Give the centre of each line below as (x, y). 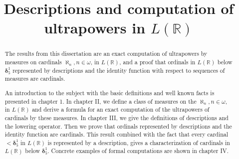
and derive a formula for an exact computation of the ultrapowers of (121, 109)
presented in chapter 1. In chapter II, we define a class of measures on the (101, 101)
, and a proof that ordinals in (157, 62)
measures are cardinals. (35, 79)
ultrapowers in (95, 28)
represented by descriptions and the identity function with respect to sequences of (119, 70)
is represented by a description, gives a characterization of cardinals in (139, 142)
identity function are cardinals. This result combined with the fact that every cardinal (117, 134)
